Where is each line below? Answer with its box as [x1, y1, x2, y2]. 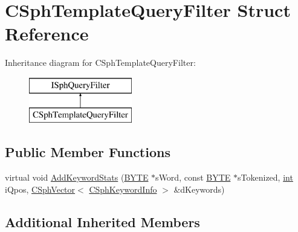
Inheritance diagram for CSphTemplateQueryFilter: [5, 56, 196, 69]
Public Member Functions [5, 143, 170, 161]
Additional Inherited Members [5, 212, 200, 231]
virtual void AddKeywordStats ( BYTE [5, 171, 149, 184]
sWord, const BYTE [155, 171, 231, 184]
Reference [5, 21, 89, 46]
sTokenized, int [238, 171, 293, 184]
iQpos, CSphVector [5, 182, 76, 195]
